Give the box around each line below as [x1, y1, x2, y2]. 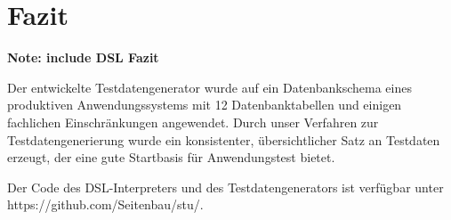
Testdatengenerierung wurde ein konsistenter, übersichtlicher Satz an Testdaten [7, 130, 440, 149]
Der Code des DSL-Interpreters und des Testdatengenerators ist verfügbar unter [7, 177, 444, 196]
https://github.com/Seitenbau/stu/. [7, 195, 204, 214]
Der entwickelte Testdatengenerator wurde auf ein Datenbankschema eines [7, 77, 412, 96]
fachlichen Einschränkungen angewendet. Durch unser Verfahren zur [7, 112, 379, 131]
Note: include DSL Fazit [7, 48, 159, 67]
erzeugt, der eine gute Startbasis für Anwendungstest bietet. [7, 148, 335, 167]
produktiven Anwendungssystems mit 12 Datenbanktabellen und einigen [7, 95, 402, 114]
